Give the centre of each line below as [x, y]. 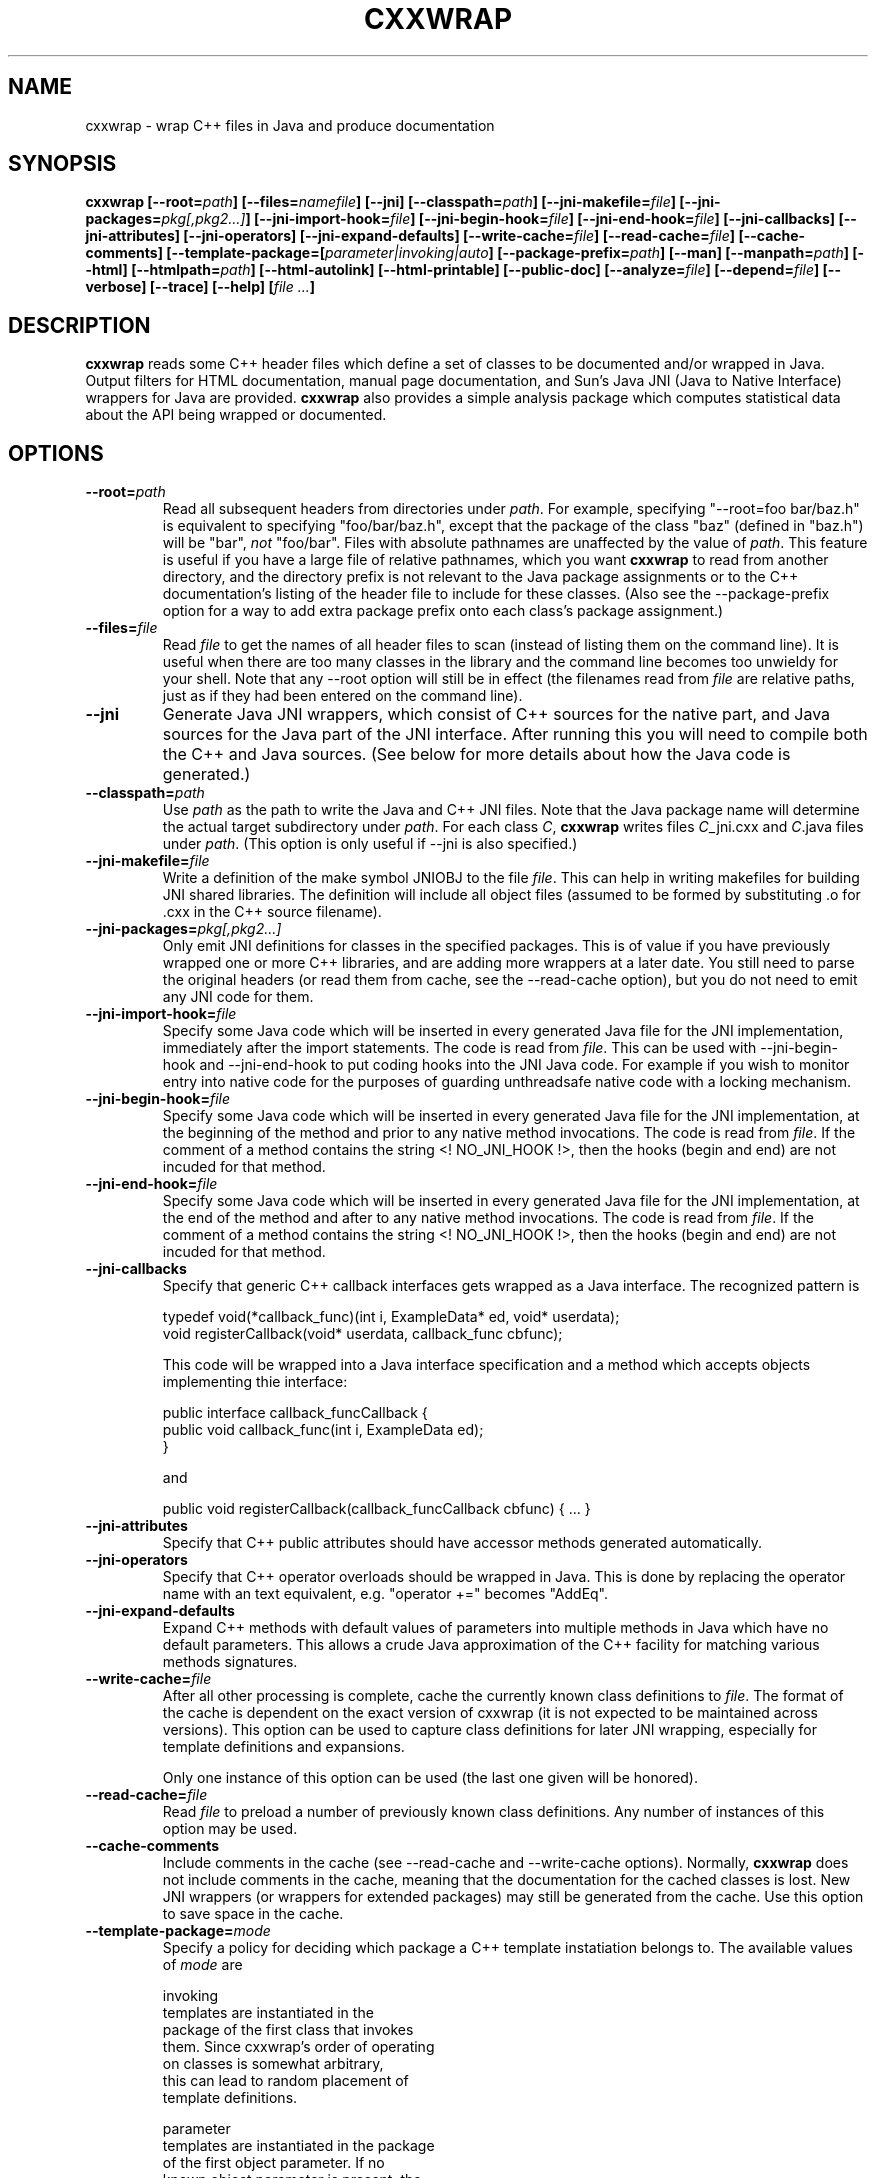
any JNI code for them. [238, 997]
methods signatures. [230, 1662]
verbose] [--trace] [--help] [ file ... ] [200, 287]
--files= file [121, 628]
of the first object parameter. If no [273, 2163]
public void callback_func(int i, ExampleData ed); [323, 1430]
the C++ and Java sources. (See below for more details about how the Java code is [476, 754]
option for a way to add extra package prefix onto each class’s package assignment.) [443, 611]
